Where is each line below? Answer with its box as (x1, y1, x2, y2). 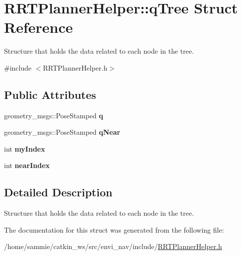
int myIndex (4, 143, 45, 154)
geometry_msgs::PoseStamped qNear (4, 127, 120, 137)
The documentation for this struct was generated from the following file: (4, 224, 224, 235)
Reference (4, 17, 73, 37)
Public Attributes (4, 86, 96, 102)
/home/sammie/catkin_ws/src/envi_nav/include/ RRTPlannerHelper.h (4, 241, 222, 252)
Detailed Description (4, 184, 113, 200)
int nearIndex (4, 160, 50, 170)
